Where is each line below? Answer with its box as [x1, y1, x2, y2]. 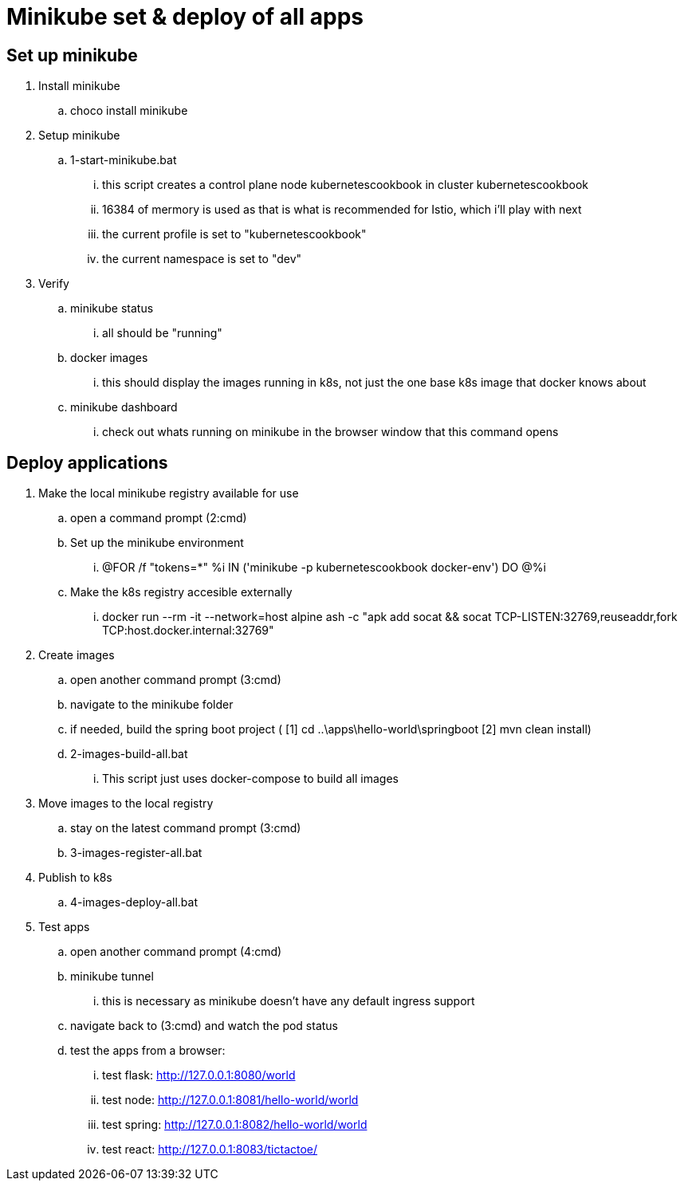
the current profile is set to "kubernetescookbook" [102, 227, 367, 242]
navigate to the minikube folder [70, 698, 234, 712]
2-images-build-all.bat [70, 747, 188, 761]
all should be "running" [102, 326, 222, 340]
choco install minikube [70, 104, 188, 118]
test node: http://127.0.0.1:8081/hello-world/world [102, 1093, 359, 1107]
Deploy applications [6, 452, 168, 473]
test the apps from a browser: [70, 1044, 226, 1058]
